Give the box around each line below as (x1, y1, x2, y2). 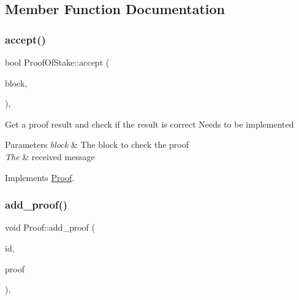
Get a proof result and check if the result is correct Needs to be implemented (5, 117, 294, 130)
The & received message (5, 150, 95, 163)
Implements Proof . (5, 171, 75, 183)
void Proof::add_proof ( (5, 221, 95, 234)
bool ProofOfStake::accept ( (5, 56, 110, 68)
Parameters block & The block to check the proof (5, 138, 189, 151)
